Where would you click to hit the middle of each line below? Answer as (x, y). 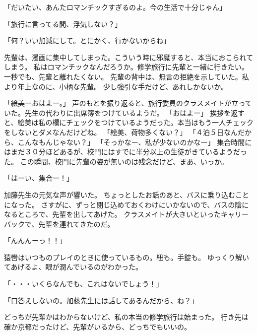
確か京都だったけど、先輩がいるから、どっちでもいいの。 (98, 326)
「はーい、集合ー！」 (39, 178)
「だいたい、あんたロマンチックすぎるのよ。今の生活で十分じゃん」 (115, 7)
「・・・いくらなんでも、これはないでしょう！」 (84, 284)
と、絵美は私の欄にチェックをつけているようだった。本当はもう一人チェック (129, 122)
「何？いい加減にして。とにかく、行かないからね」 (87, 40)
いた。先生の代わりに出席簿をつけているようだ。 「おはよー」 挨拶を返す (124, 112)
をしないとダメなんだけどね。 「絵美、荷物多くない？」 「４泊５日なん (121, 132)
